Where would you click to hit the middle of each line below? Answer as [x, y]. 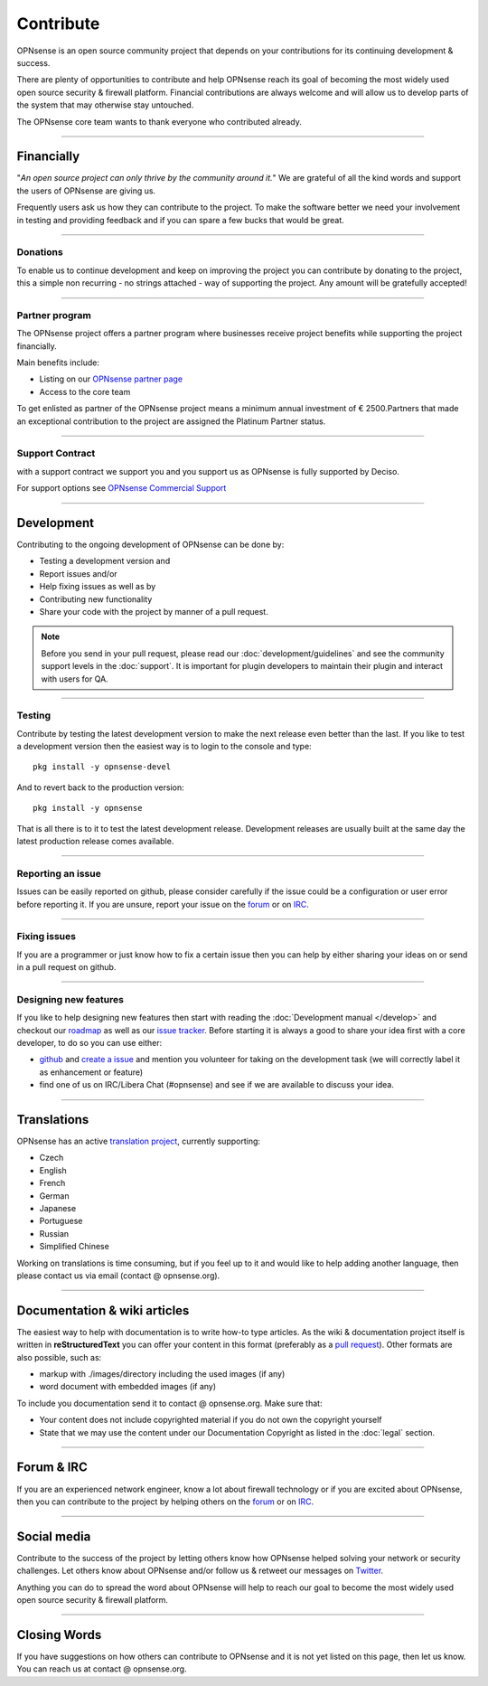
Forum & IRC [52, 1468]
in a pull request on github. [66, 967]
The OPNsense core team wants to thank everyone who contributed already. [159, 121]
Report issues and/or [78, 573]
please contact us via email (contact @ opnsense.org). [118, 1276]
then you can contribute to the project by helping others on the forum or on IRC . [165, 1502]
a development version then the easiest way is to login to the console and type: [164, 747]
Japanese [58, 1209]
